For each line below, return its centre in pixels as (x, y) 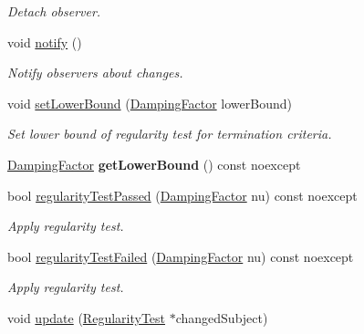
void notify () (45, 42)
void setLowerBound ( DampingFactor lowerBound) (150, 103)
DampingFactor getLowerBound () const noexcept (154, 164)
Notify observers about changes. (95, 73)
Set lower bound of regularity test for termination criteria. (170, 134)
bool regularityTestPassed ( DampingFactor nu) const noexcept (182, 195)
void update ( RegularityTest (87, 317)
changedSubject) (222, 317)
